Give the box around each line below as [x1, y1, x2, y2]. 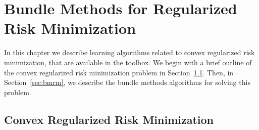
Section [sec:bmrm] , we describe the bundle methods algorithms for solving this [4, 77, 250, 88]
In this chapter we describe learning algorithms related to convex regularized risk [4, 47, 255, 58]
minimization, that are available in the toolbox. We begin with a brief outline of [4, 57, 252, 67]
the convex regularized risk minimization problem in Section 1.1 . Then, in [4, 67, 234, 77]
